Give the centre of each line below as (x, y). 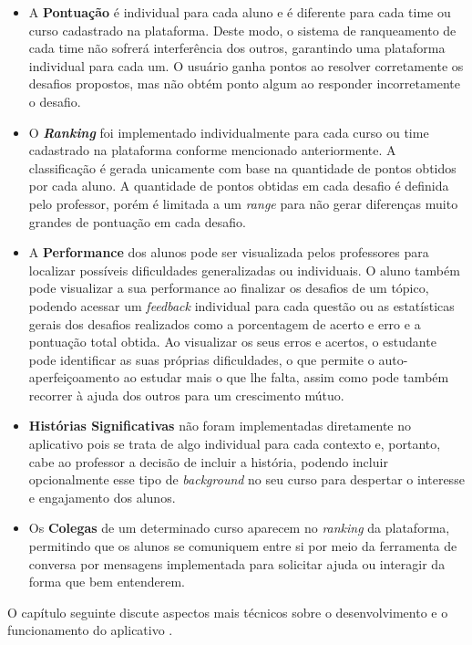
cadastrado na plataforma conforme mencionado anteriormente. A (212, 150)
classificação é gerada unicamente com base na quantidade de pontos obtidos (242, 167)
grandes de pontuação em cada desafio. (137, 221)
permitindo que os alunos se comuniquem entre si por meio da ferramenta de (243, 546)
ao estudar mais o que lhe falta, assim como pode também (286, 377)
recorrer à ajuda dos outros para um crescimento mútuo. (186, 395)
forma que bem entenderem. (107, 582)
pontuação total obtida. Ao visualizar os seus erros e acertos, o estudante (232, 342)
